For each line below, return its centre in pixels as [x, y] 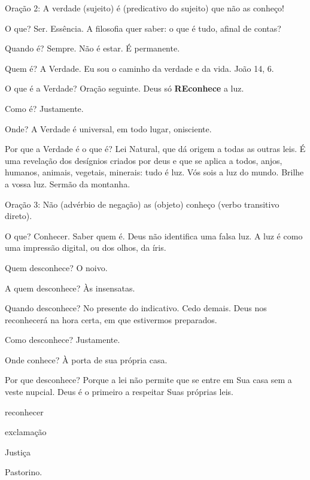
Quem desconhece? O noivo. [56, 267]
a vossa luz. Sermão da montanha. [68, 183]
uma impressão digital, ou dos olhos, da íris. [86, 247]
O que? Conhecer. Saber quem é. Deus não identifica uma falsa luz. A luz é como [154, 236]
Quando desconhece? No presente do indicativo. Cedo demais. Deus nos [136, 308]
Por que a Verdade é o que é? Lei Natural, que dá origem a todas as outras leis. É [155, 149]
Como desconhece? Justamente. [63, 340]
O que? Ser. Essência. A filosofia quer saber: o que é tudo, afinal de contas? [143, 28]
